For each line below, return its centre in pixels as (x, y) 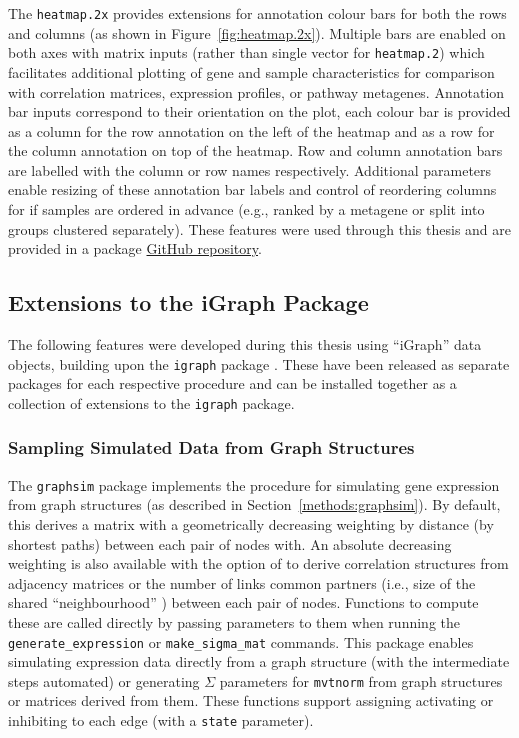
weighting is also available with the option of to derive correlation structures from (258, 563)
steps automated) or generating (104, 680)
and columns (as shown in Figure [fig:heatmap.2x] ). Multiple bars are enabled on (257, 32)
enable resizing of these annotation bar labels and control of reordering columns (252, 189)
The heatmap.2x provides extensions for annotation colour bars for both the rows (257, 13)
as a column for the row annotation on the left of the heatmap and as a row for (251, 130)
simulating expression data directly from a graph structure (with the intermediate (259, 661)
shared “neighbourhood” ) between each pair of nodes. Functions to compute (243, 602)
